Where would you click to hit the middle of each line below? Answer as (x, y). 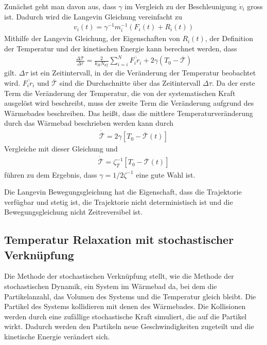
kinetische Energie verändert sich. (57, 337)
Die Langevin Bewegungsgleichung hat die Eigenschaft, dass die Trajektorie (123, 192)
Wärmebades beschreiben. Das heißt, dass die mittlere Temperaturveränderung (129, 113)
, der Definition (229, 38)
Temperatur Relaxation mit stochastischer (119, 239)
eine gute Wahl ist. (166, 174)
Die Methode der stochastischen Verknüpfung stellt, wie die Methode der (119, 276)
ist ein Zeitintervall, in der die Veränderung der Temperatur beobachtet (143, 73)
